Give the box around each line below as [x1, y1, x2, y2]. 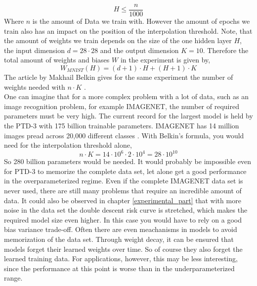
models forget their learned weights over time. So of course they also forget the [4, 243, 243, 254]
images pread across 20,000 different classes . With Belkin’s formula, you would [4, 130, 244, 140]
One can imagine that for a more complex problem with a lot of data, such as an [4, 91, 249, 102]
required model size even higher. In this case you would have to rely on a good [4, 214, 242, 225]
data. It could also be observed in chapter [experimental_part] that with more [4, 195, 241, 205]
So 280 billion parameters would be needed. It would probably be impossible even [4, 156, 252, 167]
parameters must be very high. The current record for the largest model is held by [4, 111, 253, 121]
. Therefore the [203, 45, 249, 55]
